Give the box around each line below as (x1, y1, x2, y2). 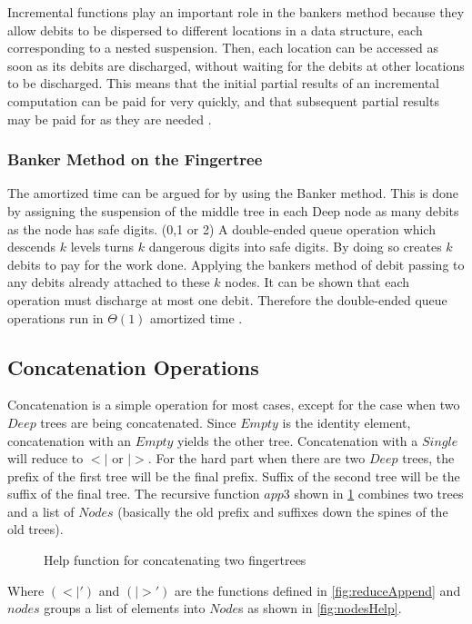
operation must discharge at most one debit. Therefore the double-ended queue (7, 290, 447, 309)
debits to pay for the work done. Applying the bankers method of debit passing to (7, 254, 465, 273)
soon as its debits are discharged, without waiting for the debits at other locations (7, 55, 465, 74)
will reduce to (7, 449, 84, 468)
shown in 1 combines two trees (294, 484, 464, 503)
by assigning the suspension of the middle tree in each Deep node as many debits (7, 201, 459, 220)
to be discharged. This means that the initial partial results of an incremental (7, 74, 439, 93)
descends (7, 237, 56, 256)
